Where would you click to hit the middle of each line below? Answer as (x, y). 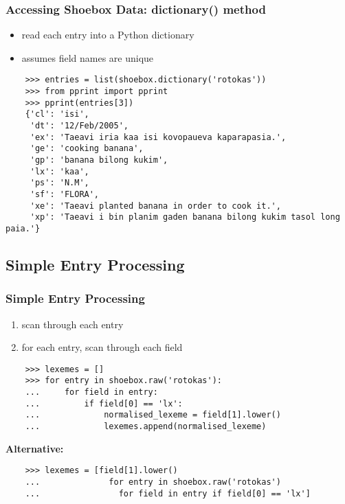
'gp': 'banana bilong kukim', (99, 160)
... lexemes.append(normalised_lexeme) (146, 427)
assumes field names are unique (88, 57)
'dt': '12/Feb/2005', (79, 126)
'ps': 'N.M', (59, 183)
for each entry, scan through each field (102, 347)
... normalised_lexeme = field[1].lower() (153, 415)
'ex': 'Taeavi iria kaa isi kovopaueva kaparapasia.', (158, 137)
